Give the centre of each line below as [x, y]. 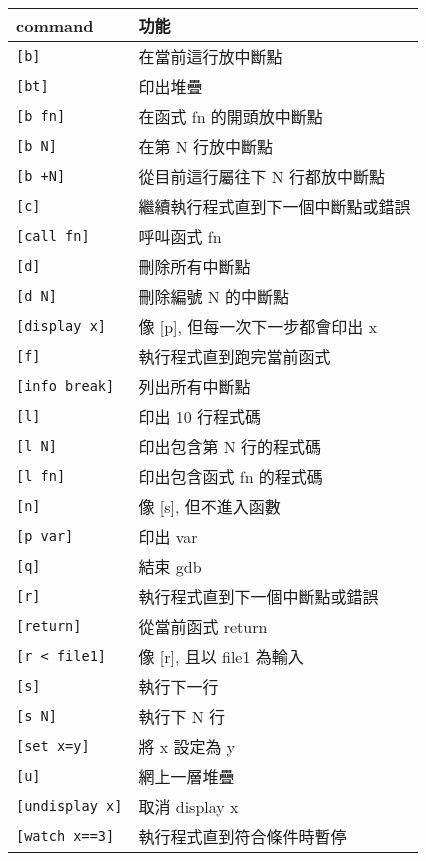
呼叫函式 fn [180, 236]
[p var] [45, 536]
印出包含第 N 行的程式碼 [230, 446]
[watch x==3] [65, 836]
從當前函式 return [203, 626]
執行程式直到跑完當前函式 [234, 356]
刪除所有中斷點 [194, 266]
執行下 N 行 [182, 716]
